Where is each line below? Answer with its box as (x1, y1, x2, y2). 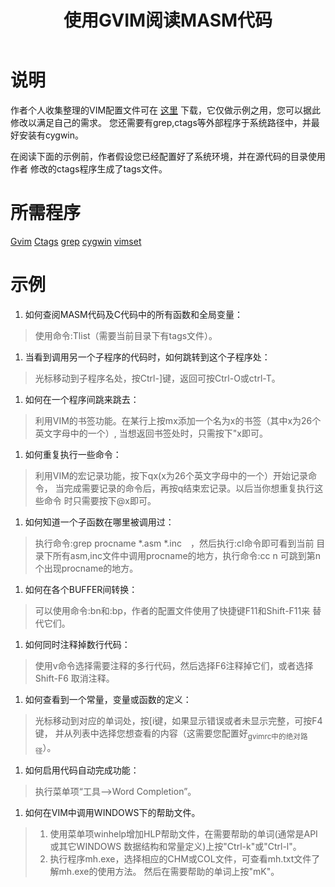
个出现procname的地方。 (34, 562, 139, 574)
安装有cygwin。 (18, 129, 85, 141)
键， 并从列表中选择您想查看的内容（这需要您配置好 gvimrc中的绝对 (34, 727, 301, 741)
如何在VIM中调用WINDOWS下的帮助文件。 (24, 807, 201, 819)
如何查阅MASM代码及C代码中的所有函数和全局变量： (24, 308, 243, 320)
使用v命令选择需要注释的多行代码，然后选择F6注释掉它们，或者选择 (34, 659, 314, 671)
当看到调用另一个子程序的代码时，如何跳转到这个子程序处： (24, 351, 271, 363)
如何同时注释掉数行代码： (24, 638, 131, 650)
